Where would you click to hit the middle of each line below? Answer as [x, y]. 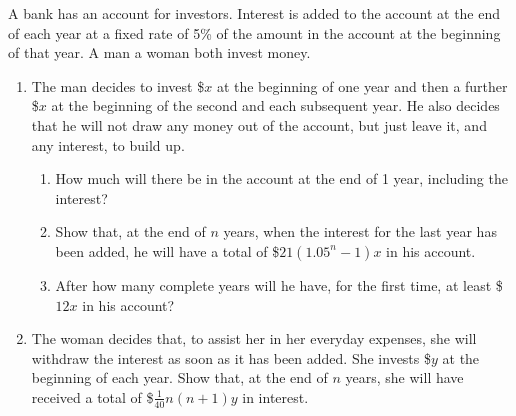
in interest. [275, 396]
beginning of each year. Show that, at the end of [179, 377]
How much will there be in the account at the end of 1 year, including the [281, 178]
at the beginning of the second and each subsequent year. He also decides [275, 105]
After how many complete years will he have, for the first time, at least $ [279, 284]
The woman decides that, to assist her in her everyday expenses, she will [254, 338]
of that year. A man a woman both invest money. [159, 52]
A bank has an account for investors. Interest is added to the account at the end [254, 13]
